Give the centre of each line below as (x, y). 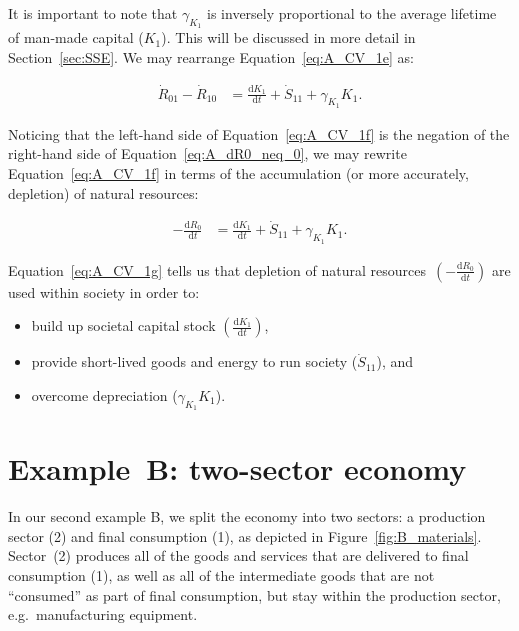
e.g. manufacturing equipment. (103, 614)
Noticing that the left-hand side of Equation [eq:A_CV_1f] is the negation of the (259, 133)
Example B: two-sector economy (237, 468)
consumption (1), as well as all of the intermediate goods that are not (221, 574)
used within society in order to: (104, 291)
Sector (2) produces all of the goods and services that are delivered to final (238, 555)
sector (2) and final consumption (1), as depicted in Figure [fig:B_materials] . (245, 535)
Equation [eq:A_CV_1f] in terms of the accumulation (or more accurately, (238, 173)
